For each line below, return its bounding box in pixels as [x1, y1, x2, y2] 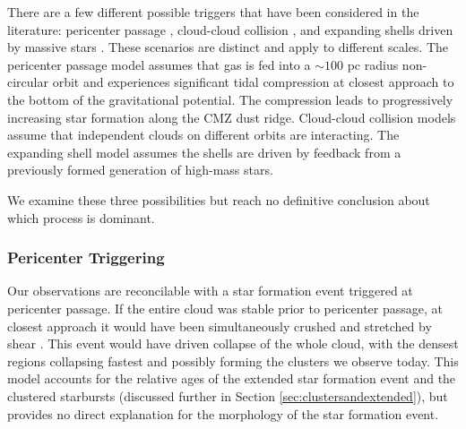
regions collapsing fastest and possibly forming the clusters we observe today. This [7, 351, 459, 370]
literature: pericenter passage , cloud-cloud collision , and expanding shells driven [7, 20, 453, 39]
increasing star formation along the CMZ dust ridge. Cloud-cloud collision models [7, 107, 456, 126]
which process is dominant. [7, 208, 155, 227]
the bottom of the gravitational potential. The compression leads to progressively [7, 90, 453, 108]
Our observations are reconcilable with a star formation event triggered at [7, 281, 413, 300]
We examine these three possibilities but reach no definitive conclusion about [7, 190, 430, 209]
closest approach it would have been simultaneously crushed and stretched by [7, 316, 432, 335]
